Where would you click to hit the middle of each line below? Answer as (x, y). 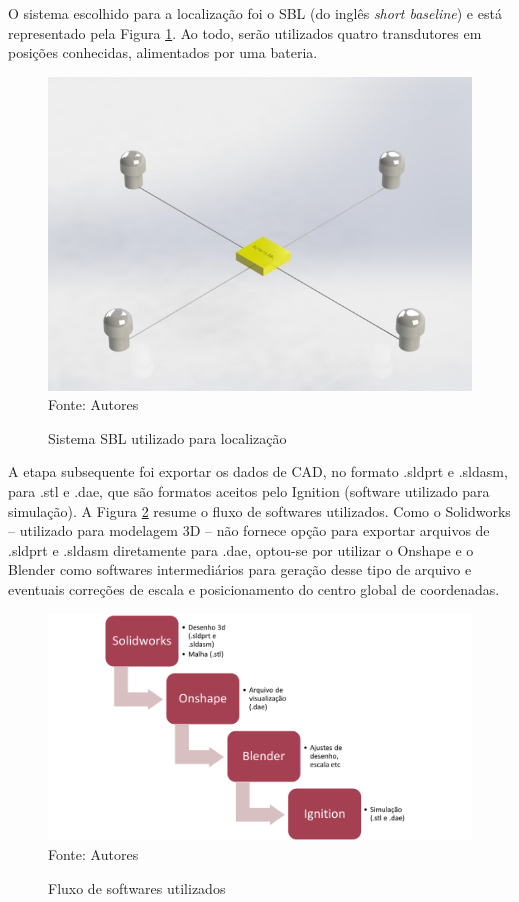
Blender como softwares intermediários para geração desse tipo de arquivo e (240, 569)
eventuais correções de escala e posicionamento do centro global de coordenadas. (254, 588)
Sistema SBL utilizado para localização (167, 437)
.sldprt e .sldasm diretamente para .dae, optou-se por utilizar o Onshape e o (241, 549)
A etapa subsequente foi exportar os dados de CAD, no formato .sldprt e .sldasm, (258, 471)
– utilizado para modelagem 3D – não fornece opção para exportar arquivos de (249, 530)
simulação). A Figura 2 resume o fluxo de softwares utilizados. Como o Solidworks (259, 510)
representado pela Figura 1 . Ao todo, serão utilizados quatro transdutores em (245, 32)
